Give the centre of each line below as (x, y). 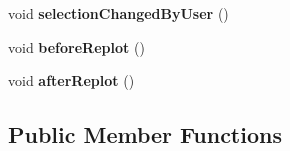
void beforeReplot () (76, 46)
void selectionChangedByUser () (118, 13)
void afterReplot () (71, 80)
